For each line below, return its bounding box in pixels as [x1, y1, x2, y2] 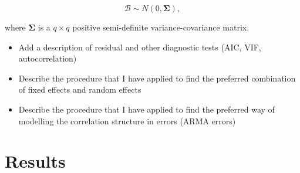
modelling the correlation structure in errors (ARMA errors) [18, 114, 236, 127]
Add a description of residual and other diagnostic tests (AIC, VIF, [18, 40, 261, 53]
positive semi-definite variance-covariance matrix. [72, 21, 250, 33]
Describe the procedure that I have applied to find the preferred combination [18, 72, 296, 84]
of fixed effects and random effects [18, 83, 141, 96]
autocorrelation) [18, 52, 77, 65]
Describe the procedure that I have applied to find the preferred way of [18, 103, 275, 115]
